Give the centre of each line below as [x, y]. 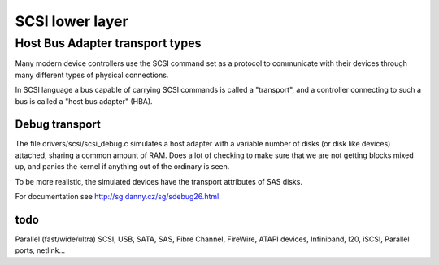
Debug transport [58, 125]
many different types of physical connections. [92, 75]
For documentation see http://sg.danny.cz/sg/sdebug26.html [117, 197]
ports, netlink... [40, 250]
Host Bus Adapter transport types [108, 43]
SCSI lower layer [72, 21]
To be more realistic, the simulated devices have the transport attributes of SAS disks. [159, 181]
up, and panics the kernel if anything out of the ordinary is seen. [122, 167]
